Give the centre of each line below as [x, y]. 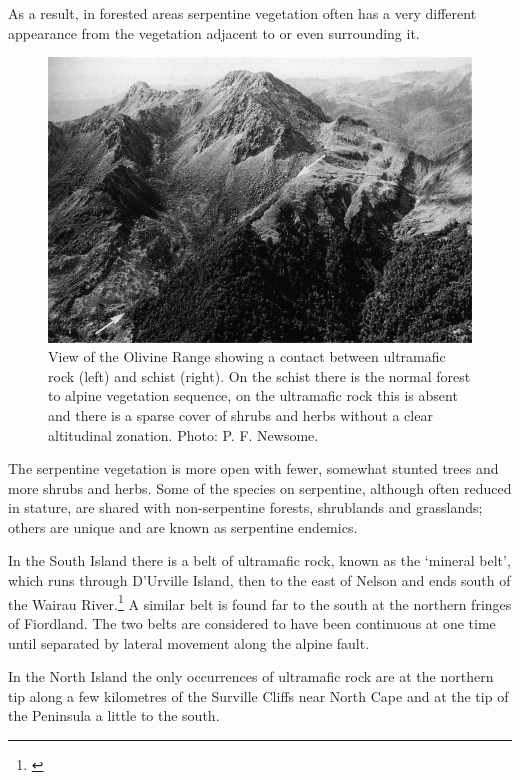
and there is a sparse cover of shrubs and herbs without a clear [240, 414]
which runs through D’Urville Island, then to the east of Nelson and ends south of [259, 580]
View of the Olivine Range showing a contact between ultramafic [247, 356]
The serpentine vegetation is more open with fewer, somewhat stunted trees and [253, 468]
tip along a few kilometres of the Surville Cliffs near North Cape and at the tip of [258, 695]
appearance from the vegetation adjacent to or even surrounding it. [214, 32]
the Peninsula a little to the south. [114, 715]
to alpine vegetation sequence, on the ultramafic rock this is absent [253, 395]
